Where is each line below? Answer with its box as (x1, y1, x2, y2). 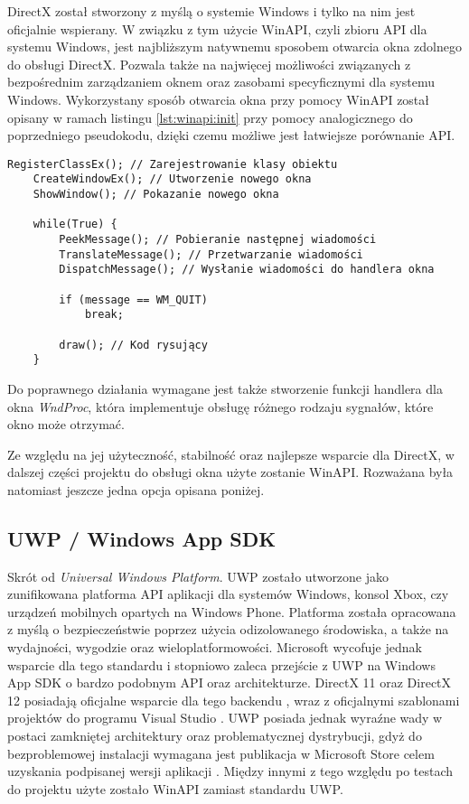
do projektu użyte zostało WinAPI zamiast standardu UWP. (7, 779, 343, 798)
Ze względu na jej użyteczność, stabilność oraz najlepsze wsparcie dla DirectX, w (7, 444, 455, 463)
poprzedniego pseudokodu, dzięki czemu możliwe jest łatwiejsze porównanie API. (7, 126, 455, 145)
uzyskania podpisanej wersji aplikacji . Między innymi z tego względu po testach (7, 762, 454, 781)
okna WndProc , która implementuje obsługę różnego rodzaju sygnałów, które (7, 397, 434, 416)
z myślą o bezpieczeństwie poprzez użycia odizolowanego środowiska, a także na (7, 620, 449, 639)
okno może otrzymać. (7, 415, 125, 434)
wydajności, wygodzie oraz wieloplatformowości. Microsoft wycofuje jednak (7, 638, 422, 657)
